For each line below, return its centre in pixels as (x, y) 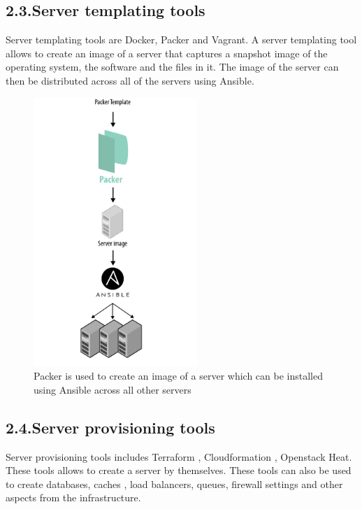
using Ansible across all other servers (113, 389)
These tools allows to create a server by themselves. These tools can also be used (179, 470)
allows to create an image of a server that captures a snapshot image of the (167, 53)
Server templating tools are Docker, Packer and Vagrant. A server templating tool (181, 40)
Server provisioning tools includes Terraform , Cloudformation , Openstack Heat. (179, 456)
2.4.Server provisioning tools (110, 427)
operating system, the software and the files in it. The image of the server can (172, 67)
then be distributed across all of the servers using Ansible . (130, 80)
